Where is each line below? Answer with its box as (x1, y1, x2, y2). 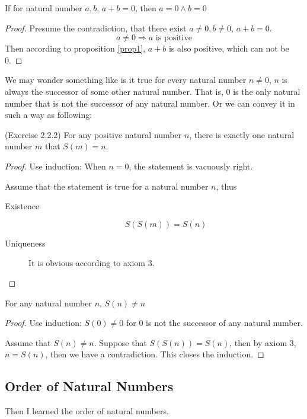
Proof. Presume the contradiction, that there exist (5, 21, 187, 34)
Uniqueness (5, 236, 46, 249)
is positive (155, 34, 193, 43)
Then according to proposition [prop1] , (5, 42, 146, 55)
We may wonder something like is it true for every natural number (5, 73, 247, 86)
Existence (5, 200, 40, 212)
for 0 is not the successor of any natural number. (126, 316, 303, 329)
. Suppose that (94, 336, 147, 348)
